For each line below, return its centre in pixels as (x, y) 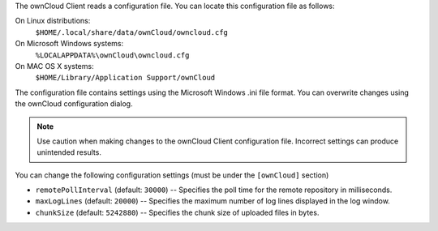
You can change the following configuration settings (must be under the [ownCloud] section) (172, 175)
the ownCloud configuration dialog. (74, 104)
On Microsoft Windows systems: (69, 44)
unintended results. (69, 152)
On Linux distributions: (53, 21)
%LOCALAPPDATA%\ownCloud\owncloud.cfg (112, 55)
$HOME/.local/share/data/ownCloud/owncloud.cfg (132, 32)
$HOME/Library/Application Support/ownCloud (125, 78)
